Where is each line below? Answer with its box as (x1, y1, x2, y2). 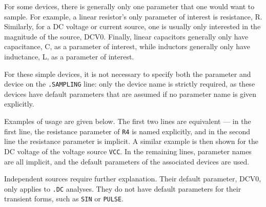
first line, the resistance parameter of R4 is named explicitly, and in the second (4, 126, 250, 136)
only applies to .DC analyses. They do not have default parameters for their (4, 183, 241, 194)
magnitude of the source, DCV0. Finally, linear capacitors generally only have (4, 31, 249, 42)
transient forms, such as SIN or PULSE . (4, 193, 124, 204)
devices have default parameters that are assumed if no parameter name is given (4, 88, 257, 99)
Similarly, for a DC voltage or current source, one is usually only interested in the (4, 21, 261, 32)
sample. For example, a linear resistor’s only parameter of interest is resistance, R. (4, 11, 262, 22)
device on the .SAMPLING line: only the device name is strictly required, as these (4, 78, 255, 89)
